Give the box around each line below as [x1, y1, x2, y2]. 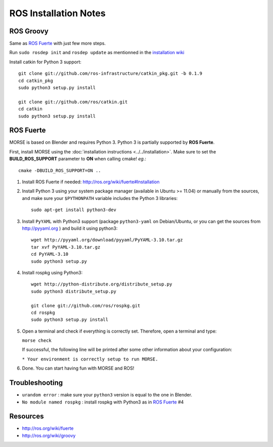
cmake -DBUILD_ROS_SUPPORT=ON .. [18, 168, 101, 173]
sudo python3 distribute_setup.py [31, 289, 116, 294]
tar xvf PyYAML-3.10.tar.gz [31, 244, 101, 250]
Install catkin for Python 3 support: [9, 59, 82, 65]
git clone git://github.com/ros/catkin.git [18, 99, 128, 105]
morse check [22, 338, 52, 344]
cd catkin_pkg [18, 77, 53, 84]
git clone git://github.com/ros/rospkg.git [31, 303, 141, 308]
